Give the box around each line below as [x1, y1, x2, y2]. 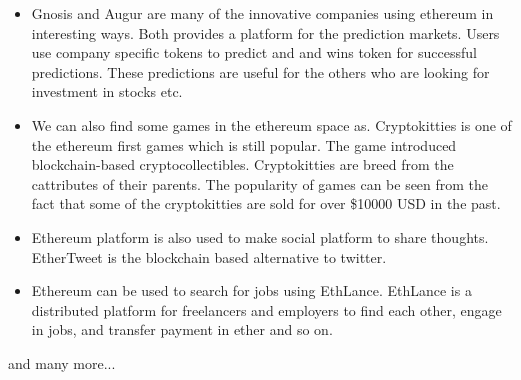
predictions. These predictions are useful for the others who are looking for [31, 61, 490, 82]
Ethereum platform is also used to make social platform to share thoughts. [31, 226, 489, 247]
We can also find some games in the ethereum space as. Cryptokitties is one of [31, 114, 512, 135]
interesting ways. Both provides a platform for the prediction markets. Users [31, 22, 500, 43]
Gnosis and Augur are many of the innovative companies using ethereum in [31, 3, 494, 23]
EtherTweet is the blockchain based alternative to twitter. [31, 246, 387, 267]
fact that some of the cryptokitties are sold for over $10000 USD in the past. [31, 193, 501, 214]
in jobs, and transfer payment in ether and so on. [31, 319, 333, 340]
